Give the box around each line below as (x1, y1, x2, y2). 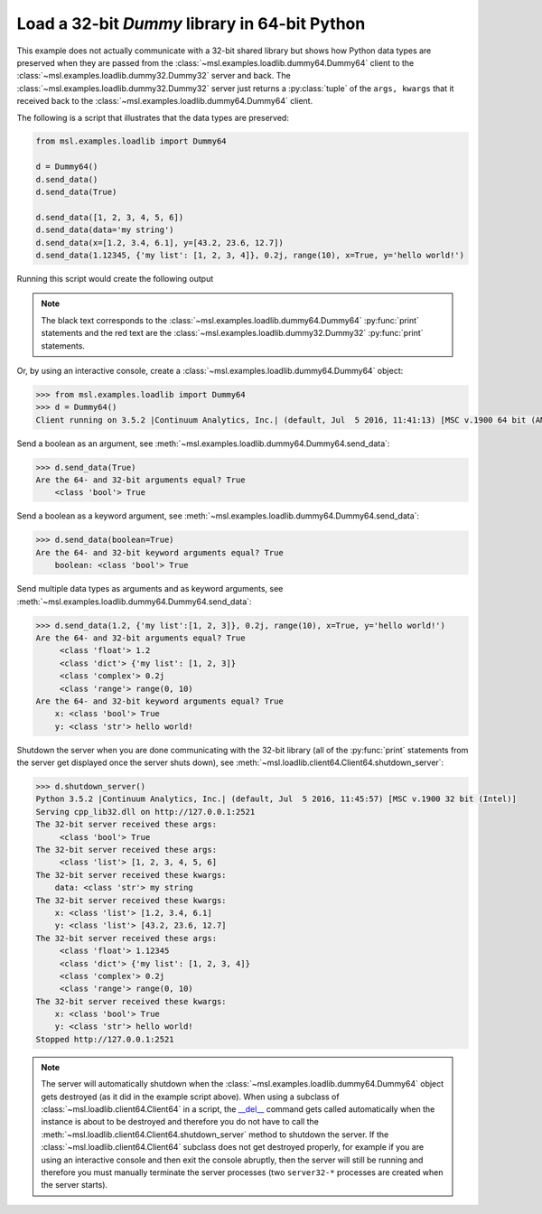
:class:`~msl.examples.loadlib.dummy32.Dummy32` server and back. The (16, 70, 291, 81)
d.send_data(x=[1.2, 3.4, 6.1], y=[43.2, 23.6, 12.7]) (35, 238, 284, 247)
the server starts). (41, 1180, 108, 1191)
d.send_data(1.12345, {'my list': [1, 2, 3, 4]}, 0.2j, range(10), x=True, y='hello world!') (35, 250, 465, 260)
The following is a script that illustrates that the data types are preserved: (16, 112, 289, 123)
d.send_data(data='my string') (35, 225, 175, 235)
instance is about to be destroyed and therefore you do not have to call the (41, 1116, 320, 1127)
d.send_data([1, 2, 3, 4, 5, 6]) (35, 212, 184, 222)
